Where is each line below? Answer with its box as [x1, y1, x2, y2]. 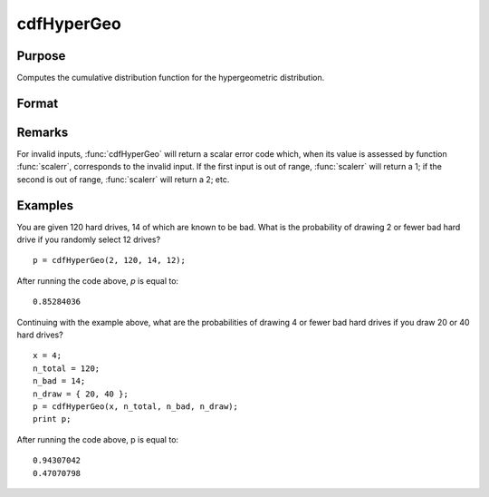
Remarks [16, 124, 69, 140]
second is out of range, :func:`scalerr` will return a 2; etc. [16, 173, 230, 185]
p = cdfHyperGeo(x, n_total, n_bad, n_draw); [33, 401, 239, 412]
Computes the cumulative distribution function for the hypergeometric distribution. [16, 73, 325, 83]
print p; [33, 414, 72, 424]
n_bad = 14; [33, 376, 86, 386]
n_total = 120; [33, 363, 101, 374]
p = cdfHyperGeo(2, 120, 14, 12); [33, 255, 186, 266]
